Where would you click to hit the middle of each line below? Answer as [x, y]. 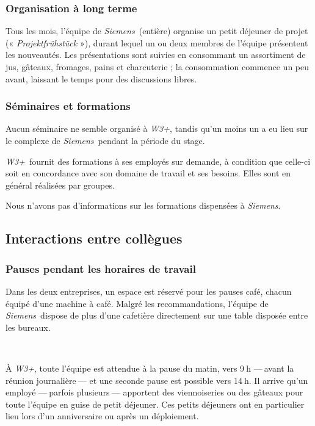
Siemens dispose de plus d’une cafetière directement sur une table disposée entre [157, 315]
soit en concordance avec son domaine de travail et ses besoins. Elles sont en [148, 173]
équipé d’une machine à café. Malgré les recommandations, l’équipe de [137, 303]
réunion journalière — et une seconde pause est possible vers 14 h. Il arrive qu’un [157, 380]
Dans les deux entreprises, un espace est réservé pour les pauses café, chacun [149, 291]
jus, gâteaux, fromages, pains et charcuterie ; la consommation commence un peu [157, 67]
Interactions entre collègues [94, 238]
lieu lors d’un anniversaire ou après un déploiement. [102, 416]
